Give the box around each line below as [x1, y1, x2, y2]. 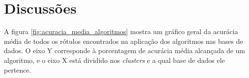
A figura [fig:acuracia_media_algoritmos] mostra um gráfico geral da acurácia [4, 26, 238, 37]
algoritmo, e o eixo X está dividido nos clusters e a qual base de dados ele [4, 55, 225, 65]
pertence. [4, 64, 31, 75]
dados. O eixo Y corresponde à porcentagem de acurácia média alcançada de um [4, 45, 245, 56]
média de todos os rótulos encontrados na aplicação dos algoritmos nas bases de [4, 36, 243, 46]
